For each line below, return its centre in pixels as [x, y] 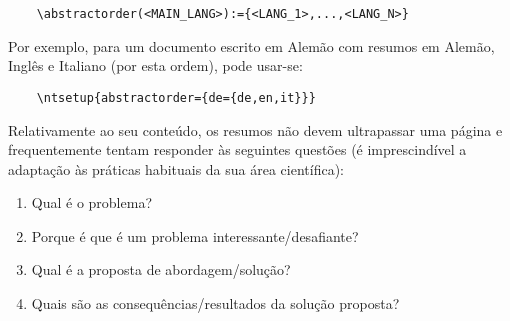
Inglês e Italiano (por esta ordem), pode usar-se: [155, 65]
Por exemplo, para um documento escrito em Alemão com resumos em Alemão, [251, 45]
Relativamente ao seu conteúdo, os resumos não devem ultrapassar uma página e [255, 129]
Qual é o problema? [92, 202]
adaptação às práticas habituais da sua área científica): [176, 168]
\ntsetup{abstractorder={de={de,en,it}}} [176, 97]
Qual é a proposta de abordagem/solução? [161, 269]
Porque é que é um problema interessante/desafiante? [195, 235]
